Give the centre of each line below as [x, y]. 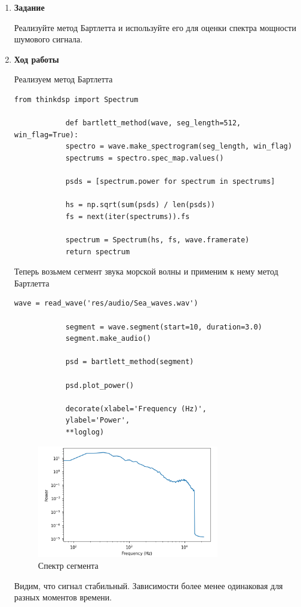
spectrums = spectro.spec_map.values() [145, 158]
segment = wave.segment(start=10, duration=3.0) [164, 327]
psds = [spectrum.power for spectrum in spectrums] [170, 182]
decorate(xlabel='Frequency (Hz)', [136, 409]
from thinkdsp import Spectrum [76, 99]
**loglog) [85, 432]
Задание [29, 7]
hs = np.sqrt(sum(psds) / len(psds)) [140, 205]
